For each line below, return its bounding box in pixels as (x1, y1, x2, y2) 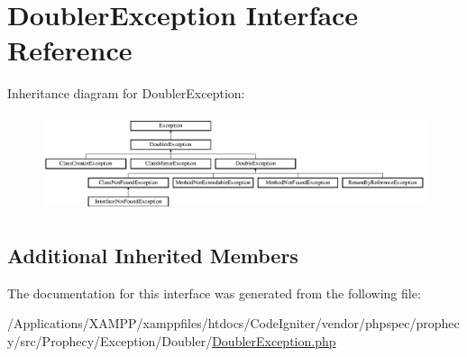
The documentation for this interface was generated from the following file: (7, 283, 421, 302)
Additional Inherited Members (7, 241, 298, 269)
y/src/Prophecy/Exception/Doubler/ (7, 331, 213, 350)
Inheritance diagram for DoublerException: (7, 84, 245, 103)
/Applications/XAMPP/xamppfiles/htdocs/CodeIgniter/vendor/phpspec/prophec (7, 314, 460, 333)
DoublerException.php (212, 331, 336, 350)
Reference (7, 32, 133, 69)
